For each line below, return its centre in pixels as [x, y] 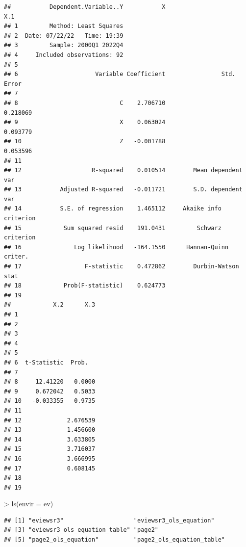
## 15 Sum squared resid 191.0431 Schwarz [113, 228]
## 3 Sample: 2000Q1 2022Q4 [64, 45]
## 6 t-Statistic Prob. [46, 362]
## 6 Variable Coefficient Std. [120, 74]
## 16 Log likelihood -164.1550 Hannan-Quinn [116, 247]
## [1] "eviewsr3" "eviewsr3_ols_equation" [109, 520]
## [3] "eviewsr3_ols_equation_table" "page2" [81, 530]
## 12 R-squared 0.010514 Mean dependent [123, 170]
